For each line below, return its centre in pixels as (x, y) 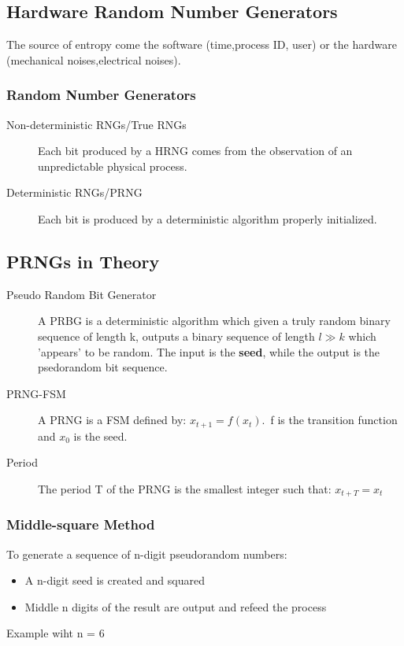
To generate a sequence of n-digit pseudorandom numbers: (147, 554)
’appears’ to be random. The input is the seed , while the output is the (209, 351)
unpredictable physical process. (113, 166)
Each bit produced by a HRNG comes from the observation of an (195, 151)
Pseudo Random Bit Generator (82, 294)
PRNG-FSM (36, 393)
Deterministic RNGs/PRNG (74, 192)
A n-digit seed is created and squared (115, 580)
